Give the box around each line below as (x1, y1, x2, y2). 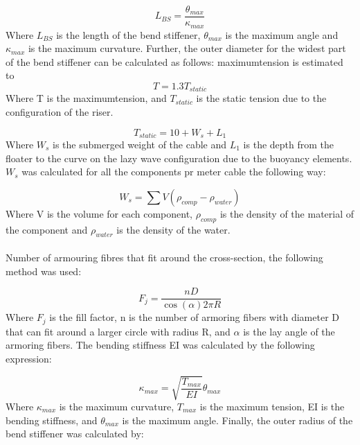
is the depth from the (243, 137, 334, 151)
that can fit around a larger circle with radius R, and (6, 324, 231, 338)
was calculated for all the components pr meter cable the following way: (21, 164, 326, 179)
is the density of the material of (219, 206, 354, 220)
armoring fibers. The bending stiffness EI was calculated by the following (6, 338, 315, 352)
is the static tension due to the (196, 91, 327, 105)
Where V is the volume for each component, (6, 206, 193, 220)
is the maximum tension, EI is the (199, 399, 345, 413)
